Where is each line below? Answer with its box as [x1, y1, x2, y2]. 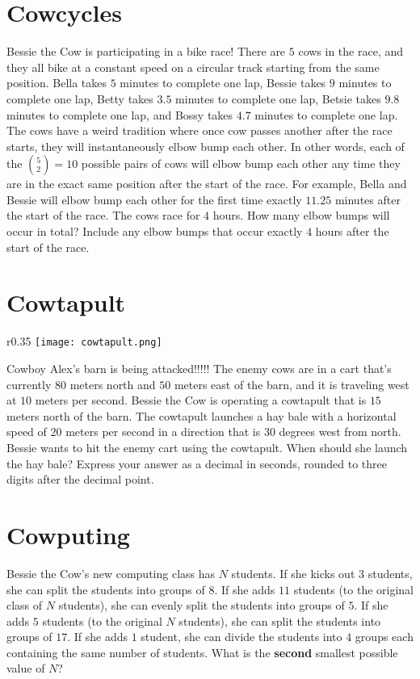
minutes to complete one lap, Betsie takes [175, 90, 381, 107]
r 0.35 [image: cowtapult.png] [6, 333, 162, 350]
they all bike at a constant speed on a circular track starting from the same [6, 58, 380, 75]
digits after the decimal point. [6, 471, 154, 488]
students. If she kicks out [231, 564, 355, 581]
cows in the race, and [298, 43, 404, 60]
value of [6, 660, 45, 677]
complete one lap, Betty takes [6, 90, 153, 107]
